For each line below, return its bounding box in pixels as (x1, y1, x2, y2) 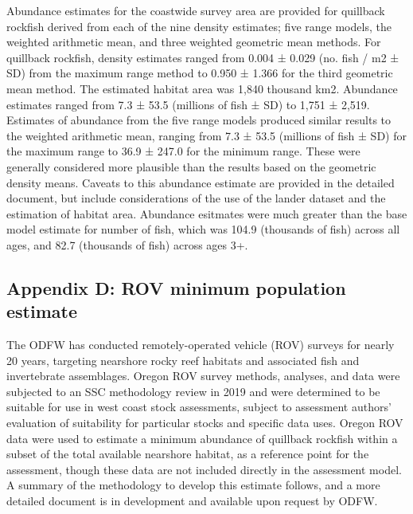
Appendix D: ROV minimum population (6, 275, 346, 300)
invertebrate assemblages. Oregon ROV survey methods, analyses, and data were (6, 367, 400, 384)
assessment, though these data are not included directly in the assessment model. (6, 461, 402, 477)
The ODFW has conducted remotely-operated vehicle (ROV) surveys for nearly (6, 336, 395, 353)
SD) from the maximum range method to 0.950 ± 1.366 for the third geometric (6, 65, 393, 81)
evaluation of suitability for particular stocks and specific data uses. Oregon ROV (6, 414, 403, 431)
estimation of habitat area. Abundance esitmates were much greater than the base (6, 205, 407, 222)
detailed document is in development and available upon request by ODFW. (6, 492, 378, 509)
